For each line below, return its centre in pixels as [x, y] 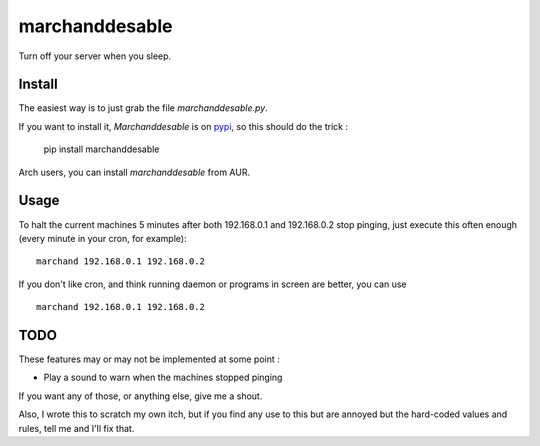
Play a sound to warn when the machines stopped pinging [163, 377]
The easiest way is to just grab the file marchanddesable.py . [143, 108]
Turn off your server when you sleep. [95, 56]
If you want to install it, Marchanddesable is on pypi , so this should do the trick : [183, 126]
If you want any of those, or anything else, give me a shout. [140, 396]
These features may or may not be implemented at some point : [149, 359]
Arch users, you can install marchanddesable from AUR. [134, 172]
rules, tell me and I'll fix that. [76, 428]
